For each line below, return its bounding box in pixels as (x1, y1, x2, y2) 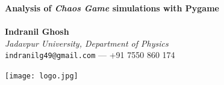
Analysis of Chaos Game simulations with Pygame (5, 2, 219, 14)
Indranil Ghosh (5, 25, 69, 38)
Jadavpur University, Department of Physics (5, 37, 169, 49)
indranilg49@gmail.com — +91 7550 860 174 (5, 48, 175, 61)
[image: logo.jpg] (5, 72, 78, 81)
